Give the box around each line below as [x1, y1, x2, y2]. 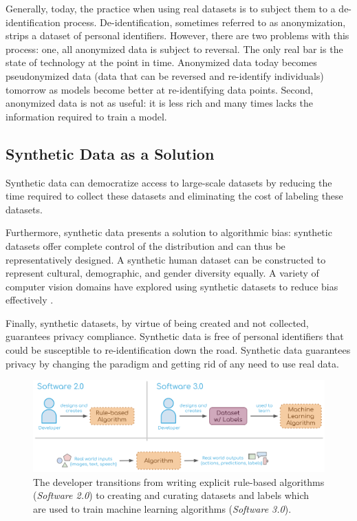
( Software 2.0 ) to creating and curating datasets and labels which [33, 488, 310, 502]
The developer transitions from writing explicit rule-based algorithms [33, 474, 325, 489]
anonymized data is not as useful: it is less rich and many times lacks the [6, 96, 314, 110]
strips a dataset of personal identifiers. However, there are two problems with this [6, 28, 349, 43]
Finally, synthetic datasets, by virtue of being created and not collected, [6, 315, 309, 330]
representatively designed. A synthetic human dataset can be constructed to [6, 252, 326, 266]
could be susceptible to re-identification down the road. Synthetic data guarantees [6, 343, 351, 357]
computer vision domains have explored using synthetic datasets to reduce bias [6, 279, 338, 293]
